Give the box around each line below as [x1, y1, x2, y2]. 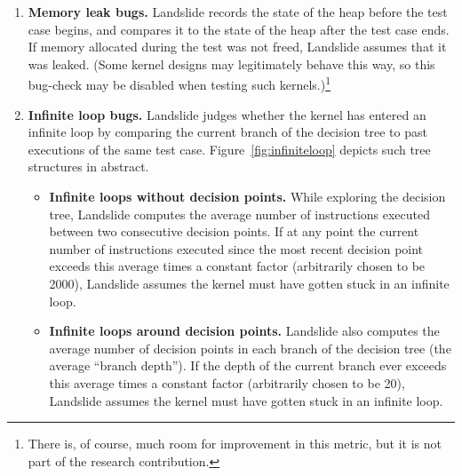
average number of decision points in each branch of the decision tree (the [49, 338, 451, 357]
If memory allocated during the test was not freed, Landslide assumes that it [28, 37, 447, 56]
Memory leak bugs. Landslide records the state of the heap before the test [28, 3, 448, 20]
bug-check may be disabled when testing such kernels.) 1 [28, 73, 331, 94]
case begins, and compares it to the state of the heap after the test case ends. [28, 20, 450, 38]
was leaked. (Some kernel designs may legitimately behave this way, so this [28, 54, 435, 73]
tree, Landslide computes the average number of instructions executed [49, 204, 431, 223]
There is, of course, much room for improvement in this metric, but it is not [28, 434, 442, 453]
